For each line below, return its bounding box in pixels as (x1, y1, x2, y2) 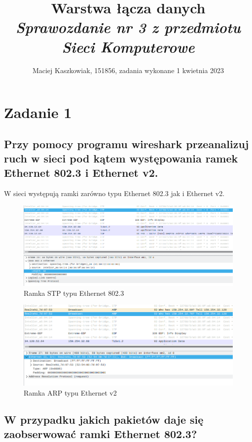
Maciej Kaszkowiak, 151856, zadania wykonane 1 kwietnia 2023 (32, 65, 224, 75)
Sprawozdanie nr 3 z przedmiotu (16, 17, 241, 38)
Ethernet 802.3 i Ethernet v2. (4, 165, 158, 180)
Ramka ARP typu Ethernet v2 (24, 387, 117, 398)
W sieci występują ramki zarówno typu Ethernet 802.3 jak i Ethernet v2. (4, 188, 225, 199)
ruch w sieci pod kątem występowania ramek (4, 151, 238, 166)
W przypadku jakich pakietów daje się (4, 411, 204, 427)
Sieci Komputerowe (62, 36, 195, 57)
